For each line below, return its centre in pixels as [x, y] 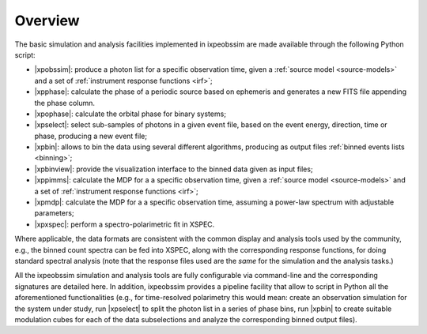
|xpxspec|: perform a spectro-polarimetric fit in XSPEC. [125, 224]
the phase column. [64, 103]
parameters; [54, 213]
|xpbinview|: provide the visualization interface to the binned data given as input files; [174, 169]
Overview [47, 21]
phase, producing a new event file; [91, 136]
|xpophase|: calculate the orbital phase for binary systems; [130, 114]
